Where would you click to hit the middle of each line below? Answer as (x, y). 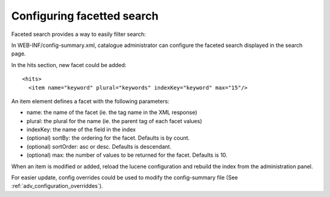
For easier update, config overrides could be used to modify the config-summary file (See (125, 177)
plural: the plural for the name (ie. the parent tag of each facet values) (114, 121)
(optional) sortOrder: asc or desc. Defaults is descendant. (99, 146)
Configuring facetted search (85, 16)
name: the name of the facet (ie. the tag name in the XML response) (112, 112)
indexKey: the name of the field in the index (81, 130)
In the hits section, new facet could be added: (69, 65)
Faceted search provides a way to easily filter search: (79, 34)
